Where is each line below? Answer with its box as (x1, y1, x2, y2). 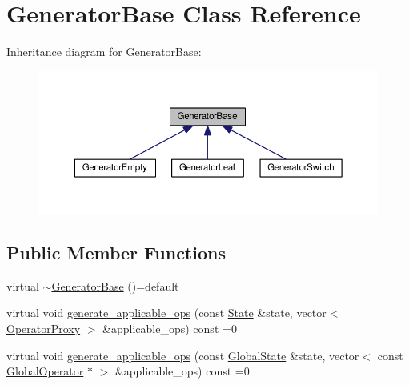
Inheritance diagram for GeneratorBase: (6, 43, 202, 60)
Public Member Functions (6, 239, 226, 264)
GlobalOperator (6, 363, 84, 379)
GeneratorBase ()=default (51, 277, 179, 294)
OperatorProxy (6, 319, 81, 336)
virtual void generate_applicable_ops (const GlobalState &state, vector (6, 347, 359, 363)
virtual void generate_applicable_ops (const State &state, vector (6, 304, 327, 321)
